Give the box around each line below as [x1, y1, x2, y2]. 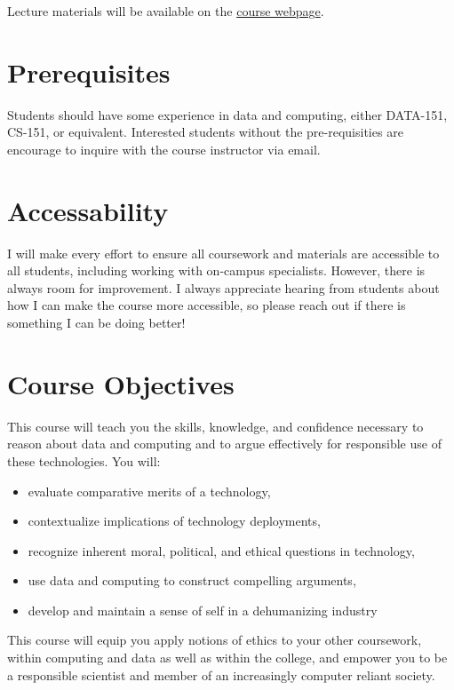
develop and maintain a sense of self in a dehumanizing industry [28, 600, 378, 619]
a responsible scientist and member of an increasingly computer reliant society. [7, 665, 435, 684]
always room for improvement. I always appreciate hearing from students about [7, 278, 440, 297]
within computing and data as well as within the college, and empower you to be [7, 648, 448, 667]
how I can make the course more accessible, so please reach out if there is [7, 296, 406, 314]
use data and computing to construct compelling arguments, [28, 571, 356, 590]
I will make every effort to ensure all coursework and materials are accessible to [7, 243, 440, 262]
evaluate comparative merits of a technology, [28, 481, 271, 500]
